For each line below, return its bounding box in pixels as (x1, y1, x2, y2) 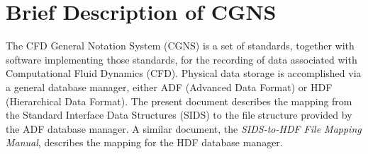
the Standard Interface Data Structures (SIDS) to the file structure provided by (6, 107, 352, 122)
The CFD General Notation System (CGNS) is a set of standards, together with (6, 38, 355, 53)
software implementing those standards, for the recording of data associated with (6, 52, 357, 66)
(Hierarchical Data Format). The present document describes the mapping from (6, 93, 352, 108)
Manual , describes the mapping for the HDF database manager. (6, 135, 283, 150)
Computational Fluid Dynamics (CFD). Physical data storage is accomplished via (6, 66, 362, 81)
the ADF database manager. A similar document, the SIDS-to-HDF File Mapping (6, 121, 362, 136)
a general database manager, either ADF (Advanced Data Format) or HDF (6, 79, 333, 94)
